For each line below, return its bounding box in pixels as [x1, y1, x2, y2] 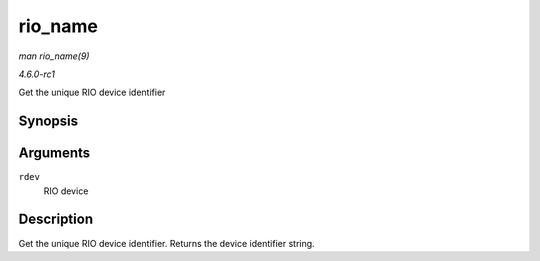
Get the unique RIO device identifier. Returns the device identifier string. [18, 237, 315, 249]
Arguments [18, 145, 91, 162]
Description [18, 211, 94, 228]
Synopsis [18, 113, 79, 130]
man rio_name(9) [18, 50, 90, 62]
